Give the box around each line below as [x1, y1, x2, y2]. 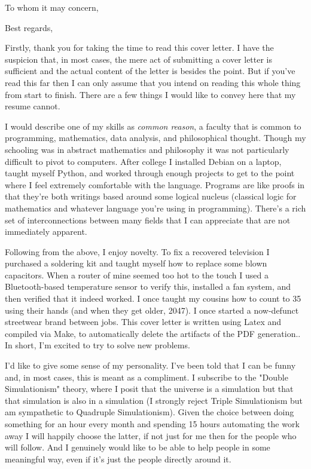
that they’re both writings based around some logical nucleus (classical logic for [5, 190, 297, 203]
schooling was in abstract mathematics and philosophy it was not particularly [5, 143, 289, 155]
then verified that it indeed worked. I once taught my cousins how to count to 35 [5, 292, 301, 305]
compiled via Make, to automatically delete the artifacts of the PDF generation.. [5, 327, 301, 339]
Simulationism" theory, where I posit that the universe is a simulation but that [5, 382, 294, 395]
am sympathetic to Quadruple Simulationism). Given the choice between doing [5, 406, 294, 418]
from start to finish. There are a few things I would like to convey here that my [5, 88, 296, 100]
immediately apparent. [5, 225, 87, 238]
